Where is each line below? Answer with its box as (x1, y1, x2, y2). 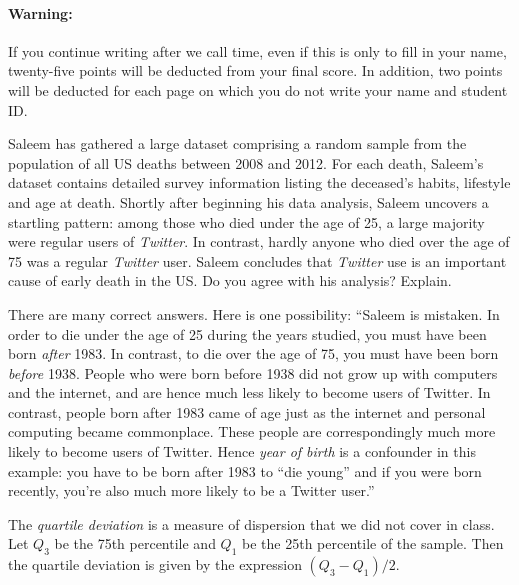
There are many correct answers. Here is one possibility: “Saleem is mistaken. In (8, 303, 500, 324)
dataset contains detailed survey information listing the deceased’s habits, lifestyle (8, 172, 511, 193)
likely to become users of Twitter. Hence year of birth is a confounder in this (8, 441, 476, 462)
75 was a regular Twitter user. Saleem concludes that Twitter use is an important (8, 250, 507, 271)
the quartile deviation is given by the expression (8, 554, 302, 575)
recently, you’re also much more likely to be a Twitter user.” (8, 480, 375, 501)
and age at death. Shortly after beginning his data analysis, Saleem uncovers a (8, 191, 489, 212)
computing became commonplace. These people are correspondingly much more (8, 421, 496, 442)
